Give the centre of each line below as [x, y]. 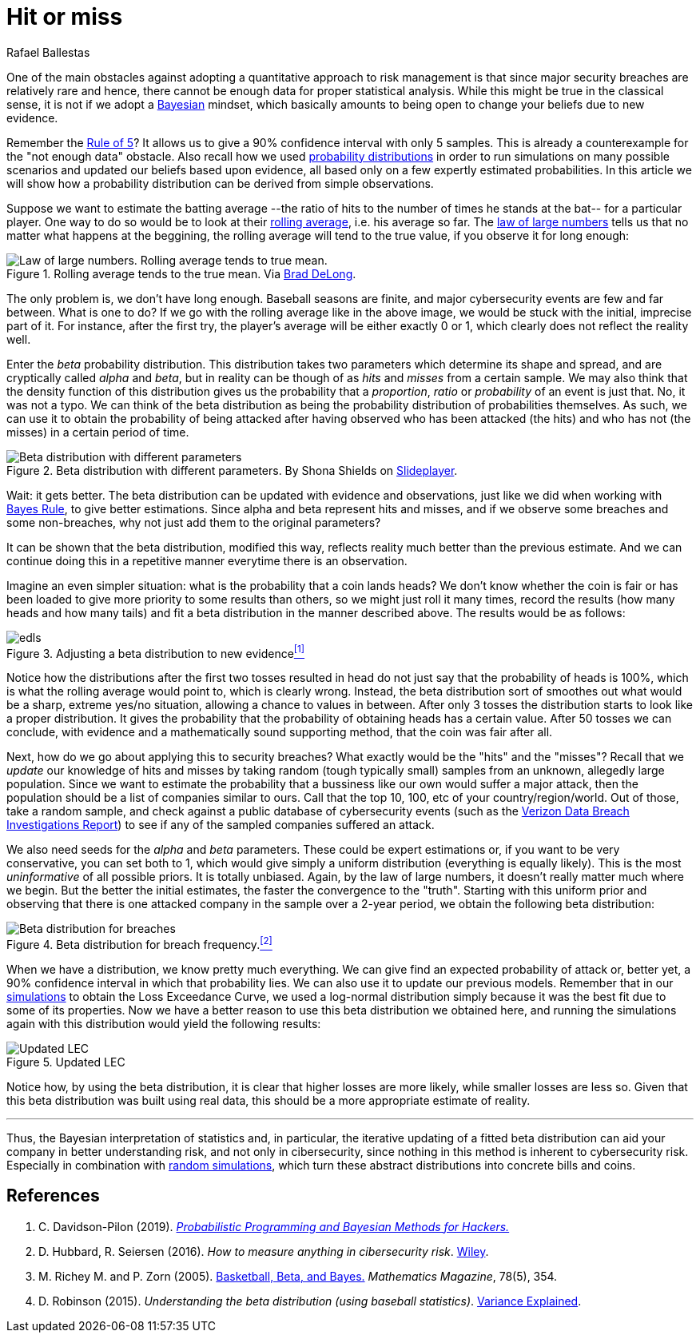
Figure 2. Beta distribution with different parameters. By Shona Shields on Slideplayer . [232, 470]
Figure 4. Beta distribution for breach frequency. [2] [139, 944]
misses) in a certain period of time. [98, 432]
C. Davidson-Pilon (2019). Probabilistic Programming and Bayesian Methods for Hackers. [274, 1226]
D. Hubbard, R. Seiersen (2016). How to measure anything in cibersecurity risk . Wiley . [264, 1251]
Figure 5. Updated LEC [66, 1062]
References [53, 1196]
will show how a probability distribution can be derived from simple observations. [220, 183]
